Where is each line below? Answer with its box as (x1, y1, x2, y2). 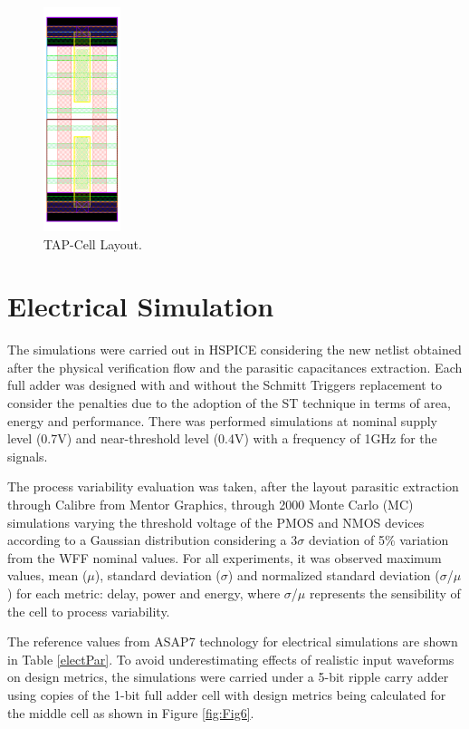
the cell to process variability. (7, 601, 170, 620)
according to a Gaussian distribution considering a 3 (7, 530, 298, 549)
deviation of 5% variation (308, 530, 449, 549)
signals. (7, 446, 48, 465)
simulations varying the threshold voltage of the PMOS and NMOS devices (7, 512, 425, 531)
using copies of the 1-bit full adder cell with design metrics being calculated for (7, 685, 446, 704)
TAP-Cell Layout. (43, 234, 142, 253)
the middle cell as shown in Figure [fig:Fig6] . (7, 703, 254, 722)
